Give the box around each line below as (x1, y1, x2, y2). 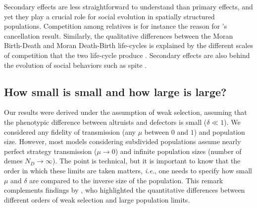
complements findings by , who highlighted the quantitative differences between (4, 185, 245, 195)
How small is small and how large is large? (4, 84, 227, 99)
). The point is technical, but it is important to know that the (52, 156, 241, 166)
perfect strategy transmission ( (4, 146, 97, 156)
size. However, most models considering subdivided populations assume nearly (4, 136, 241, 147)
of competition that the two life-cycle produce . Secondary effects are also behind (4, 50, 250, 60)
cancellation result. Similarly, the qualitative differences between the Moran (4, 30, 233, 41)
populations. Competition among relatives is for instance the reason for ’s (4, 21, 227, 31)
